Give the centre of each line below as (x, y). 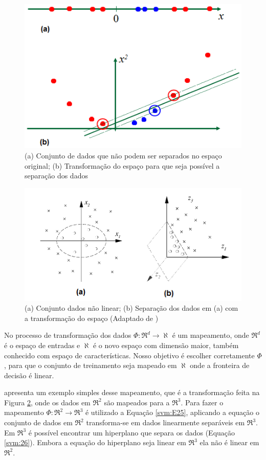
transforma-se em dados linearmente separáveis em (165, 422)
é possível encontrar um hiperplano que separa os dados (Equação (132, 432)
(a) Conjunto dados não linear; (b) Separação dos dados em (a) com (131, 308)
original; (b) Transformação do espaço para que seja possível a (122, 165)
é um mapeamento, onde (210, 335)
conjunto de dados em (38, 422)
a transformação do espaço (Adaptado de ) (92, 318)
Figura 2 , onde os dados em (47, 402)
